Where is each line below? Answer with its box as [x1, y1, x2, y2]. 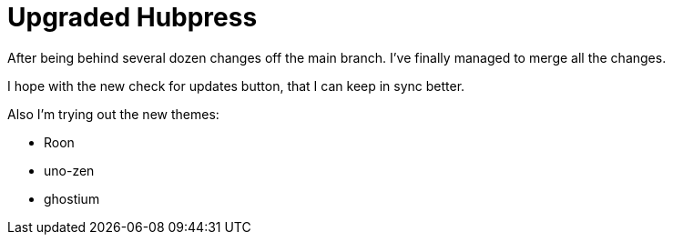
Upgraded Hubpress [7, 2, 258, 33]
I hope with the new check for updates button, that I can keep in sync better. [7, 77, 465, 94]
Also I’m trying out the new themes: [7, 106, 219, 122]
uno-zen [44, 162, 95, 178]
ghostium [44, 190, 100, 207]
